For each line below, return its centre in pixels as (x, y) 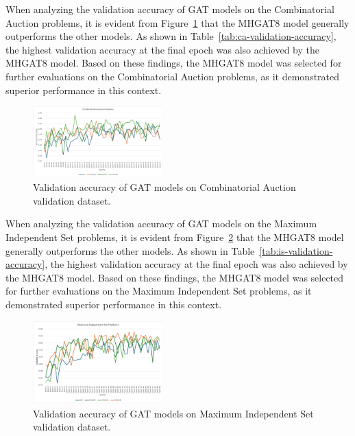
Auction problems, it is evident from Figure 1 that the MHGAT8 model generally (177, 22)
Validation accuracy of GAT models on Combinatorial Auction (164, 187)
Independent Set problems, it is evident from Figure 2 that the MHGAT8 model (175, 237)
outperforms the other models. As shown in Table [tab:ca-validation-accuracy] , (171, 36)
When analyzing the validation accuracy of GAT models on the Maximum (161, 223)
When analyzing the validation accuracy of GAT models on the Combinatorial (170, 9)
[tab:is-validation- (296, 250)
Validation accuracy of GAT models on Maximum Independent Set (173, 413)
